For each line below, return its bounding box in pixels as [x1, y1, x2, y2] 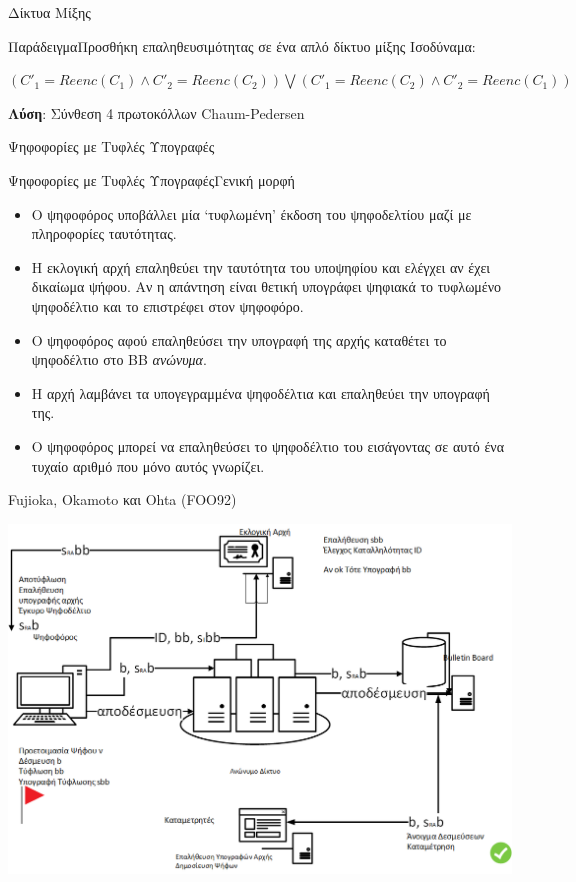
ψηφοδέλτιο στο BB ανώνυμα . [31, 349, 207, 370]
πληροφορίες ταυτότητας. [31, 223, 177, 244]
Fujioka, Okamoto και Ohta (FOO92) [8, 489, 237, 510]
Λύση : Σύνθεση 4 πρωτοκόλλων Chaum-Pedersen [8, 102, 305, 123]
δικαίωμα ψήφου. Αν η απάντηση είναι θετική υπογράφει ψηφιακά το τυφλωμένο [31, 276, 502, 297]
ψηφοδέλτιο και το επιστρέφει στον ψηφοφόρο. [31, 295, 304, 316]
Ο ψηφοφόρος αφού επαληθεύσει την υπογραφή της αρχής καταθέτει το [31, 329, 447, 350]
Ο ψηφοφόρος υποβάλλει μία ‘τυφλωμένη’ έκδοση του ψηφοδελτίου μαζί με [31, 203, 472, 224]
